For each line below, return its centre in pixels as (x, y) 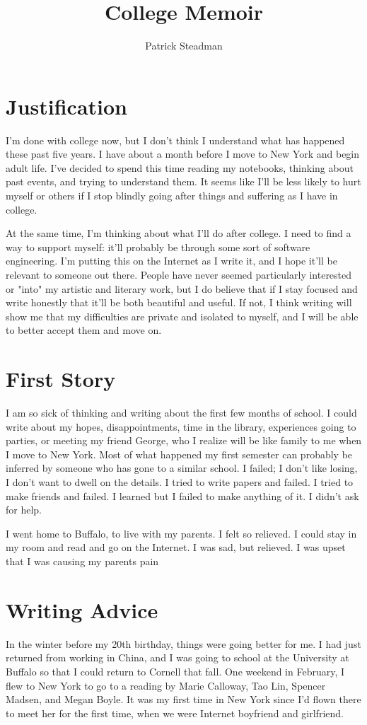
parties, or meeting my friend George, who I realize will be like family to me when (184, 440)
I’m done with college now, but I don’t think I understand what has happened (175, 140)
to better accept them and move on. (84, 330)
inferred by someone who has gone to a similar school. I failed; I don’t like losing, (182, 468)
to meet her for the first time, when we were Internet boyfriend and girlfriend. (175, 713)
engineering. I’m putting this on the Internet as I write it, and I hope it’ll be (171, 261)
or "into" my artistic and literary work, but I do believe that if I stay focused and (182, 288)
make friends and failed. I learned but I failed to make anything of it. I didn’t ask (182, 495)
